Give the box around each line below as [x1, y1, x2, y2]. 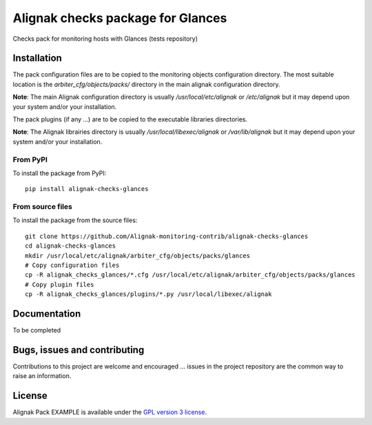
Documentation [12, 308, 81, 320]
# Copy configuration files [25, 261, 120, 269]
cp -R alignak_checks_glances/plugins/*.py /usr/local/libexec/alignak [25, 290, 272, 298]
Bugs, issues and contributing [12, 344, 145, 355]
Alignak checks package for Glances [12, 10, 227, 26]
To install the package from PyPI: [12, 169, 107, 177]
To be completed [12, 326, 61, 335]
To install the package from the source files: [12, 216, 138, 224]
